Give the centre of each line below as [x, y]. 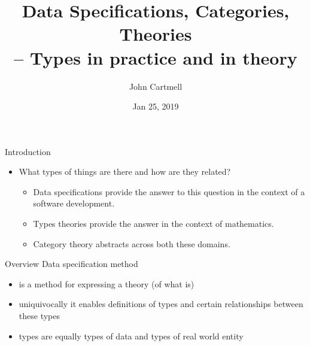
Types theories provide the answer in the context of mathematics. [154, 224]
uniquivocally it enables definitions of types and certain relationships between [161, 304]
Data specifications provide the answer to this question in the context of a [169, 191]
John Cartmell [156, 86]
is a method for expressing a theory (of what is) [107, 283]
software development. [74, 203]
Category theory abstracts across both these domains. [132, 243]
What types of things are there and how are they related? [125, 172]
